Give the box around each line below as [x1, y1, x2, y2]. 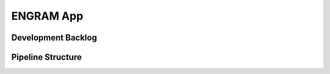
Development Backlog [11, 32, 97, 43]
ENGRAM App [11, 9, 84, 23]
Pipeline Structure [11, 52, 82, 62]
